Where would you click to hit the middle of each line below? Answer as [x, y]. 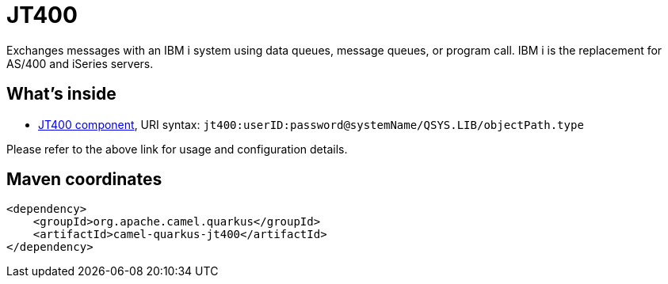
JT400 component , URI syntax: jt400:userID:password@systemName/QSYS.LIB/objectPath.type [311, 124]
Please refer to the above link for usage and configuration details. [177, 149]
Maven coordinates [84, 180]
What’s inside [61, 94]
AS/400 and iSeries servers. [80, 63]
